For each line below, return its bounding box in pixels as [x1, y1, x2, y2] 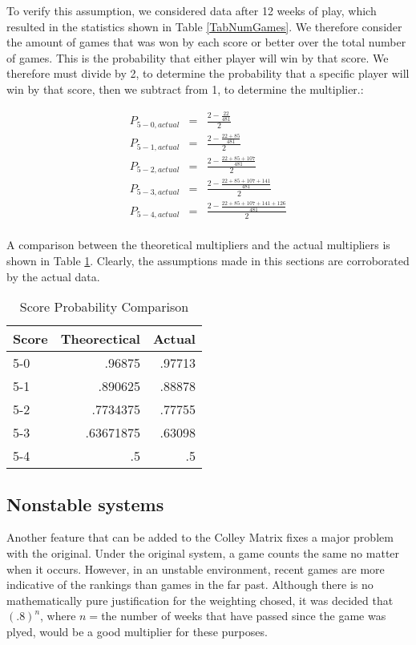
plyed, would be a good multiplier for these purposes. [6, 623, 268, 639]
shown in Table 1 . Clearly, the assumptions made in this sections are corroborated [6, 252, 410, 268]
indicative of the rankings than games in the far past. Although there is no [6, 576, 374, 593]
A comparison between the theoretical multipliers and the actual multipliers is [6, 236, 390, 253]
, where [40, 607, 76, 624]
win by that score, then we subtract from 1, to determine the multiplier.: [6, 80, 364, 97]
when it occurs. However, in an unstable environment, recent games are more [6, 560, 385, 577]
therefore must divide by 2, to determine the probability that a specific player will [6, 65, 410, 82]
